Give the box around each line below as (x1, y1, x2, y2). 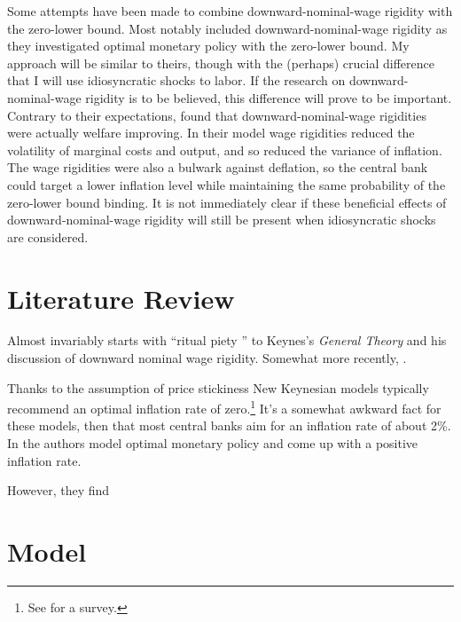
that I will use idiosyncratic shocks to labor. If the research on (7, 71, 346, 90)
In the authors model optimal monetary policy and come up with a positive (7, 434, 418, 453)
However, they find (7, 481, 110, 500)
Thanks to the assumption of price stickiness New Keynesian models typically (7, 378, 429, 397)
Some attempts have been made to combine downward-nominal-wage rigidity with (7, 2, 453, 20)
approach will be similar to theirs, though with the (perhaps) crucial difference (7, 53, 434, 72)
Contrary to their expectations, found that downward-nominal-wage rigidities (7, 106, 426, 124)
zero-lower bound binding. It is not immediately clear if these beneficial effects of (7, 193, 447, 211)
